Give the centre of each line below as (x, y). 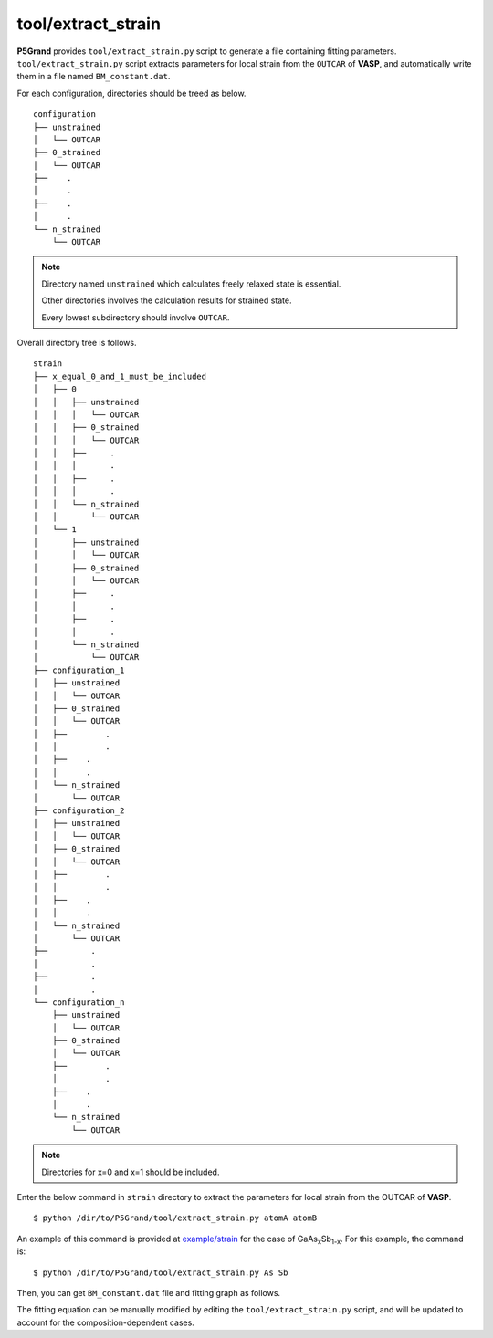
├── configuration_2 (79, 811)
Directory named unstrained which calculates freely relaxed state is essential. (191, 284)
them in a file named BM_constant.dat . (94, 77)
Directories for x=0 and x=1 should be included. (131, 1172)
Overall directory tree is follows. (77, 342)
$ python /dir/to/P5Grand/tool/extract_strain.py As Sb (161, 1272)
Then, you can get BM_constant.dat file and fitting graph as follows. (149, 1292)
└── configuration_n (79, 1002)
